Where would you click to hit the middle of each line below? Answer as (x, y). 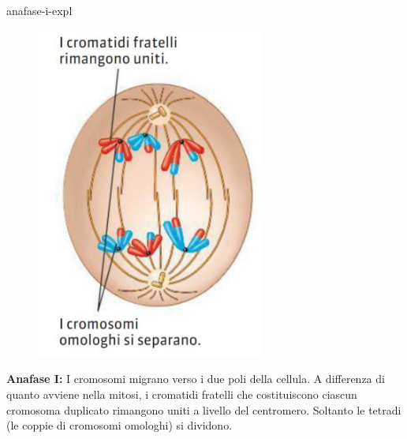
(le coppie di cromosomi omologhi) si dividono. (119, 425)
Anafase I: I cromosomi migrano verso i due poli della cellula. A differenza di (196, 379)
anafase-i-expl (39, 10)
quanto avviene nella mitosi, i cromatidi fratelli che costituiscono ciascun (182, 394)
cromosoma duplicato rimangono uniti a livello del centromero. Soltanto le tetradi (204, 409)
